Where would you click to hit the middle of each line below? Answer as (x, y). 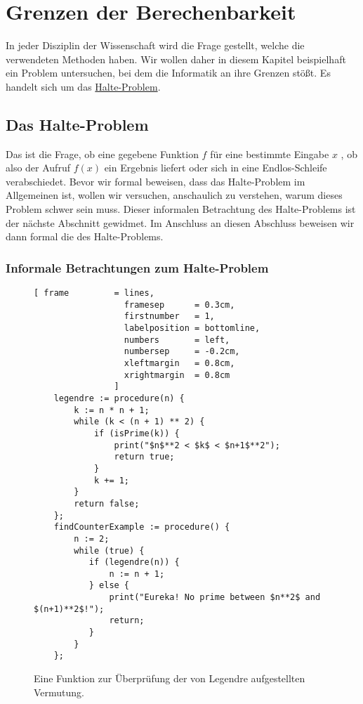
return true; (144, 457)
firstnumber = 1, (169, 317)
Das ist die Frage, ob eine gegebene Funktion (102, 154)
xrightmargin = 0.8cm (177, 375)
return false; (107, 503)
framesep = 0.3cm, (179, 305)
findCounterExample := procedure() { (142, 527)
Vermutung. (59, 692)
